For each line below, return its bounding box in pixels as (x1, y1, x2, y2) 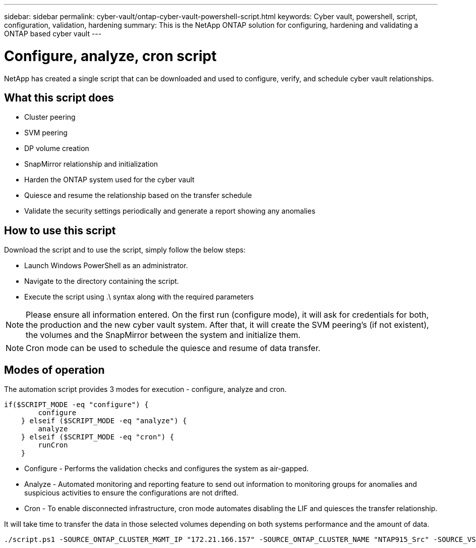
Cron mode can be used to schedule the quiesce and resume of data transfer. (26, 343, 321, 354)
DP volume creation (24, 144, 89, 153)
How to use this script (4, 224, 116, 237)
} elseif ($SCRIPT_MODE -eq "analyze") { (21, 417, 187, 425)
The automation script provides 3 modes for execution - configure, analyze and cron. (4, 385, 287, 394)
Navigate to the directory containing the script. (24, 277, 179, 286)
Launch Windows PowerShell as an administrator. (24, 261, 188, 270)
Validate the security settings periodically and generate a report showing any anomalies (24, 207, 316, 216)
